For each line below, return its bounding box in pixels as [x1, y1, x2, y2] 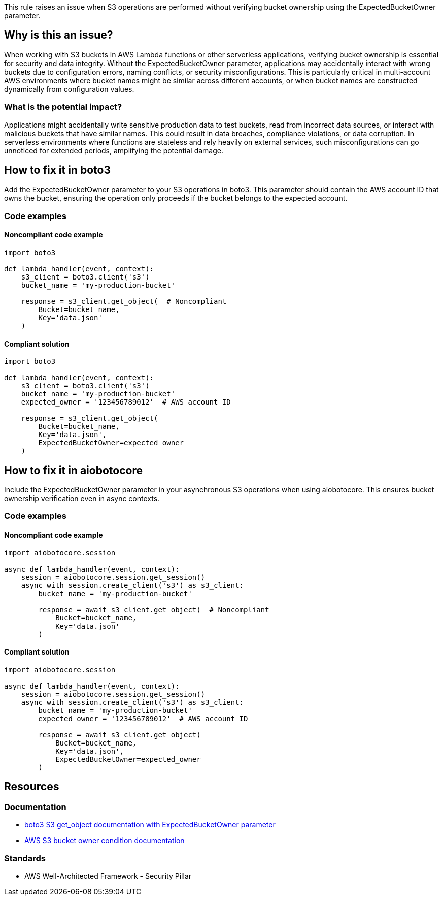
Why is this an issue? [4, 28, 113, 42]
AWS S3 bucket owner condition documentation [24, 836, 185, 845]
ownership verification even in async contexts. [4, 494, 160, 503]
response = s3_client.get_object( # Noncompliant [21, 297, 227, 306]
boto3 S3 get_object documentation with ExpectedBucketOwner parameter [24, 820, 276, 829]
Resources [4, 780, 59, 793]
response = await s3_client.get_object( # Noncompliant [38, 605, 269, 614]
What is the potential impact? [4, 102, 122, 112]
